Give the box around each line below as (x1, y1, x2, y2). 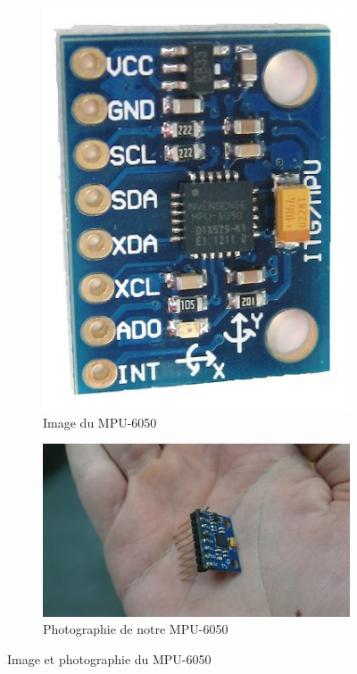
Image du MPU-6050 (43, 412, 157, 431)
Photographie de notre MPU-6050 (43, 620, 228, 638)
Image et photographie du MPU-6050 (7, 650, 212, 669)
